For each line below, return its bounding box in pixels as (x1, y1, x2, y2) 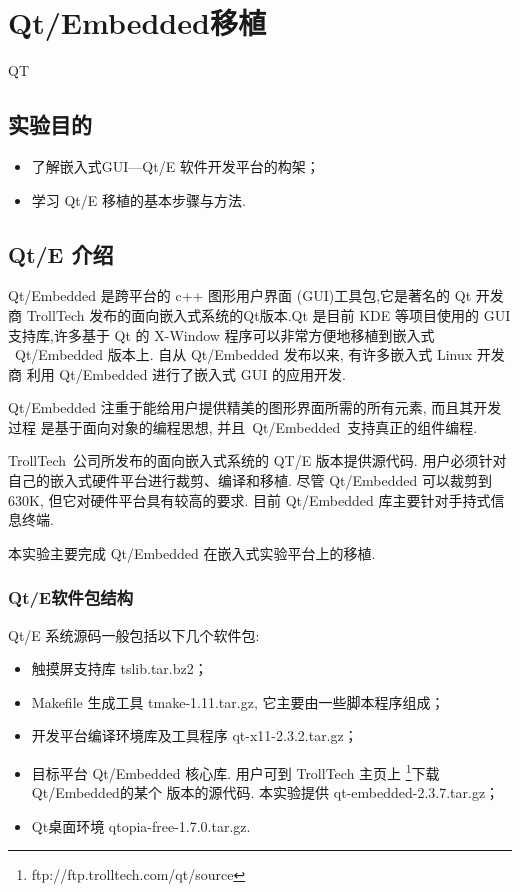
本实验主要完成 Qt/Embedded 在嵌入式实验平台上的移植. (8, 542, 376, 563)
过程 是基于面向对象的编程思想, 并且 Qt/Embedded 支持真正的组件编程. (8, 416, 478, 437)
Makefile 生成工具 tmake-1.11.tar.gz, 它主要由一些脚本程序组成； (31, 691, 445, 712)
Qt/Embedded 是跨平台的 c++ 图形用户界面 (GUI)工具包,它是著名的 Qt (8, 285, 472, 306)
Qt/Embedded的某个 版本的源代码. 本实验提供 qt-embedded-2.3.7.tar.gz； (31, 782, 500, 803)
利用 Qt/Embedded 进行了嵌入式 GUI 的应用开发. (26, 363, 346, 384)
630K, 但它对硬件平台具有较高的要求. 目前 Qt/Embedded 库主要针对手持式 (8, 489, 491, 510)
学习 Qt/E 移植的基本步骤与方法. (31, 189, 246, 210)
